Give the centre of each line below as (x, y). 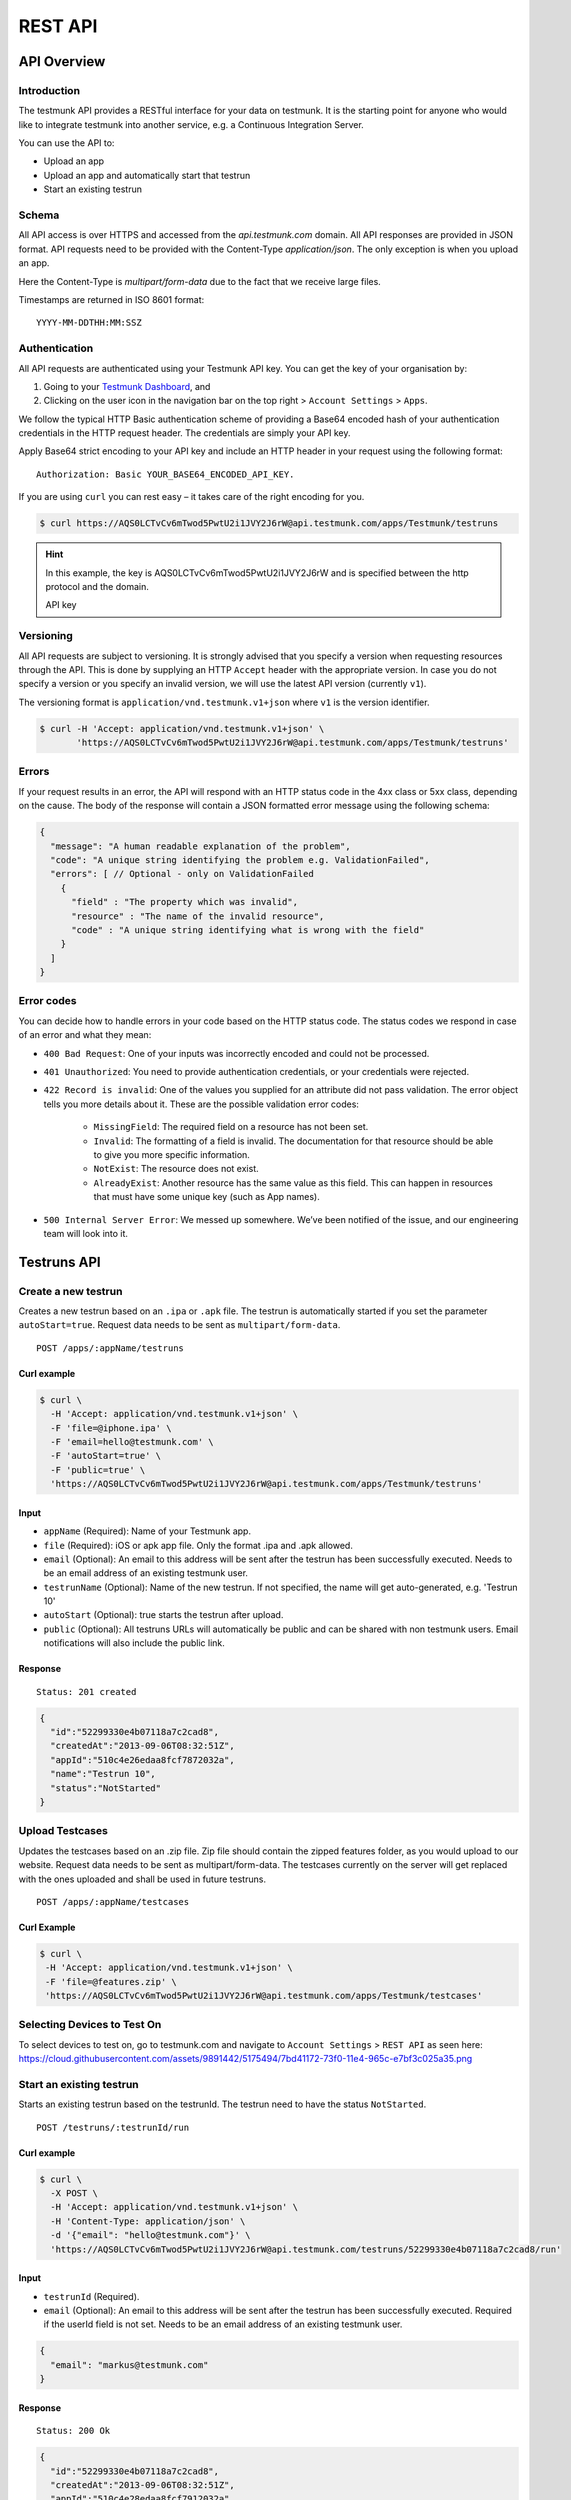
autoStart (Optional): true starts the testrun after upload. (163, 1615)
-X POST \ (74, 2193)
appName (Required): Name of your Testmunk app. (147, 1531)
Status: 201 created (86, 1691)
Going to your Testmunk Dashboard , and (127, 386)
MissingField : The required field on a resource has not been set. (231, 1127)
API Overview (62, 61)
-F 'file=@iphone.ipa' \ (111, 1428)
